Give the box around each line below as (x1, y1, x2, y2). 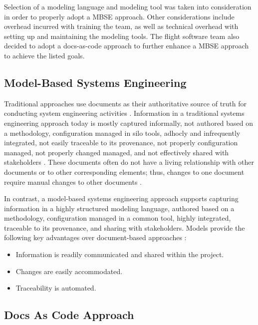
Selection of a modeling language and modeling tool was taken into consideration (4, 1, 252, 11)
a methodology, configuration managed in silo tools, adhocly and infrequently (4, 127, 241, 138)
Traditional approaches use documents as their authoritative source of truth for (4, 98, 247, 108)
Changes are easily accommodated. (15, 266, 123, 276)
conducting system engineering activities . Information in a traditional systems (4, 108, 245, 118)
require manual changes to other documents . (4, 176, 142, 187)
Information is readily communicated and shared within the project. (15, 249, 224, 260)
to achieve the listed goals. (4, 50, 85, 60)
